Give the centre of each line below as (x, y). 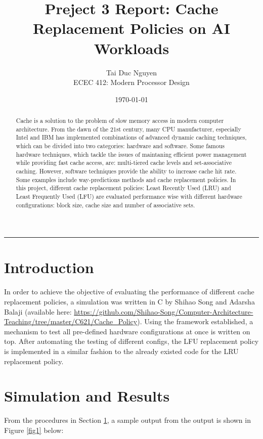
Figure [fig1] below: (34, 430)
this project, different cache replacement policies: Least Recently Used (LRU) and (123, 188)
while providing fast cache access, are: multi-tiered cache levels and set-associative (124, 163)
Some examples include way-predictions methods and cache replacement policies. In (126, 179)
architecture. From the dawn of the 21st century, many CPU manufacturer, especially (128, 129)
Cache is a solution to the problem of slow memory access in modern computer (120, 121)
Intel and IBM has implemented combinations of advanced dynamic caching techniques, (131, 137)
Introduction (49, 267)
